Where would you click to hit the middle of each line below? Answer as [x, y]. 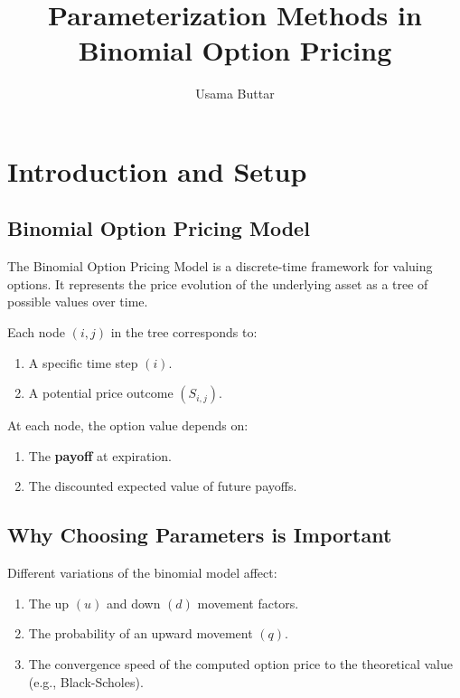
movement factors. [248, 603]
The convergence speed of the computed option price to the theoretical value [240, 664]
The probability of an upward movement [141, 633]
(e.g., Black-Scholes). [86, 681]
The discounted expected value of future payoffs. [163, 486]
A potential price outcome [101, 393]
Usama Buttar [235, 94]
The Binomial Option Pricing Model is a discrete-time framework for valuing [220, 266]
